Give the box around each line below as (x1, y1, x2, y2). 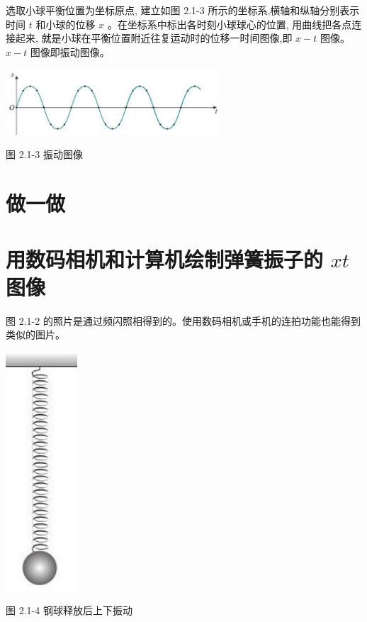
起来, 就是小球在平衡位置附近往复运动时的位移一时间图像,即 (15, 30, 293, 45)
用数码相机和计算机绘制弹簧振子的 (6, 244, 324, 273)
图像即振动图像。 (30, 44, 110, 59)
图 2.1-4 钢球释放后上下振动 (6, 603, 132, 618)
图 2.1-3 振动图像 (6, 147, 83, 162)
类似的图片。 (6, 327, 65, 342)
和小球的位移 (35, 16, 96, 31)
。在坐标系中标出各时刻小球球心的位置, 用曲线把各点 (107, 16, 352, 31)
